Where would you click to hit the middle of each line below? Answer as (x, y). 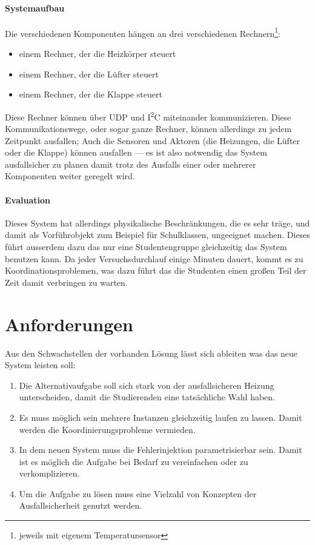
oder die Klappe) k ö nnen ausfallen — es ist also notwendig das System (136, 152)
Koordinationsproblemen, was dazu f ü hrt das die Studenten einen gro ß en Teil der (156, 270)
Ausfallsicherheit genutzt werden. (81, 505)
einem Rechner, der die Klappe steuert (91, 94)
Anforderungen (69, 324)
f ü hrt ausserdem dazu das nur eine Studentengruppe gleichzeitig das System (146, 247)
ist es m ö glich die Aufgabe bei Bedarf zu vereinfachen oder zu (134, 461)
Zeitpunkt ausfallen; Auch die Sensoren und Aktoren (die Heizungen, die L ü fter (153, 140)
